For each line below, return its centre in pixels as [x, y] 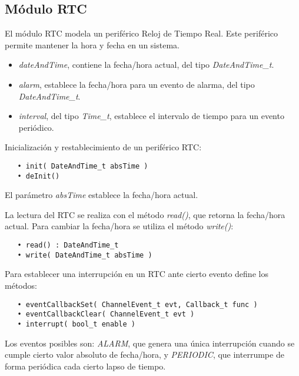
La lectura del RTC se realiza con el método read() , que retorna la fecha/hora [145, 214]
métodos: [21, 285]
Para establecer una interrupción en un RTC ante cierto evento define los [137, 274]
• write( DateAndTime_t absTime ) [85, 255]
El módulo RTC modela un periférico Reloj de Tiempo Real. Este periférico [141, 33]
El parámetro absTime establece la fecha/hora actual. [102, 195]
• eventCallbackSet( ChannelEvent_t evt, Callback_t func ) [137, 304]
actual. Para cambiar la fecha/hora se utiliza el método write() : [119, 226]
